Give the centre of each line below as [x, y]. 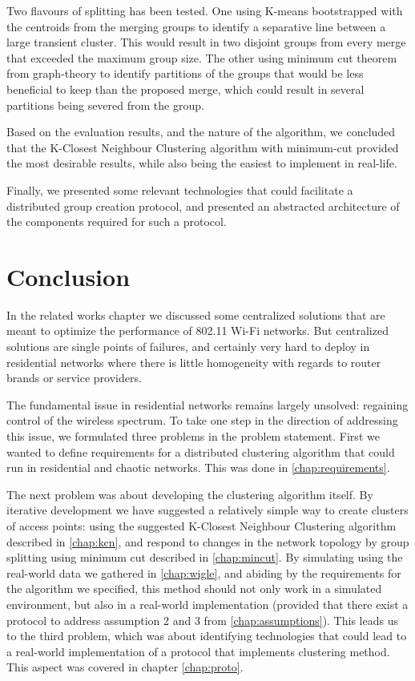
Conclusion [68, 276]
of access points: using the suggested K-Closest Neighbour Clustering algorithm [201, 525]
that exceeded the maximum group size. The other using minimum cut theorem [202, 57]
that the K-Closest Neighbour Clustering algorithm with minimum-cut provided [203, 147]
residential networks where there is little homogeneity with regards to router [194, 362]
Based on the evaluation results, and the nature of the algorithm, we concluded [201, 132]
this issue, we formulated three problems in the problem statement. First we [193, 436]
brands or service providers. [74, 378]
